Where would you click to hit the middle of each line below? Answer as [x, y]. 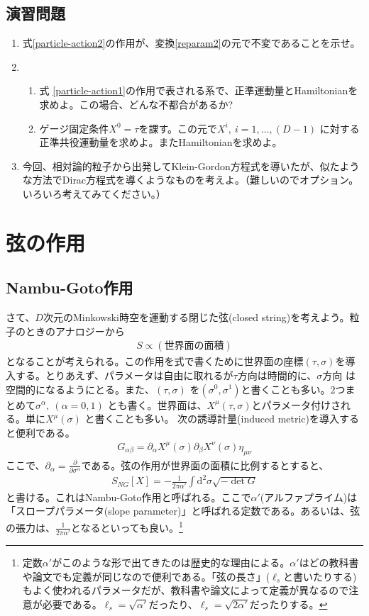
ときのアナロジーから [75, 331]
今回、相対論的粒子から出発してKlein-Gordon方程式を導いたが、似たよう [191, 166]
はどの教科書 [329, 562]
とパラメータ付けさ [296, 404]
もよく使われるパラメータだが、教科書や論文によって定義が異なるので [186, 590]
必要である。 [72, 604]
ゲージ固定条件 [74, 128]
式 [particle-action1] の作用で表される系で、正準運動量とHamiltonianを [199, 90]
